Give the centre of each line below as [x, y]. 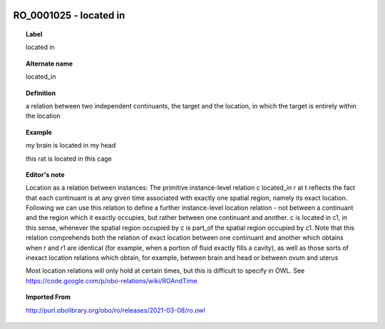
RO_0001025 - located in [69, 15]
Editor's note [45, 174]
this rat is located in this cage [69, 158]
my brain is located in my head [71, 146]
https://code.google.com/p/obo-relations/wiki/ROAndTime [112, 280]
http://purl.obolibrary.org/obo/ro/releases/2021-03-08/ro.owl [116, 310]
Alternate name [50, 64]
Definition [41, 93]
